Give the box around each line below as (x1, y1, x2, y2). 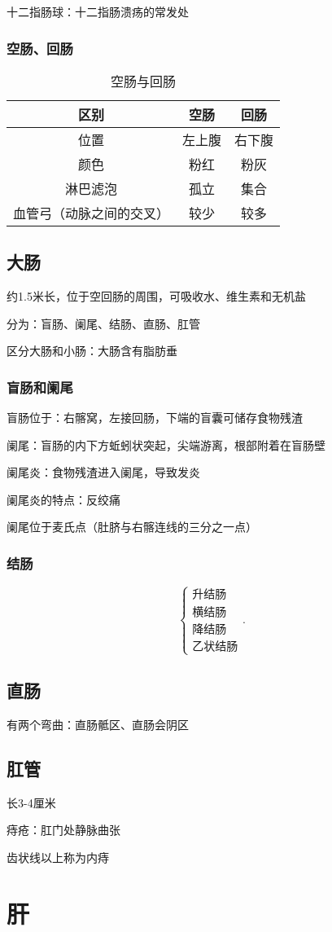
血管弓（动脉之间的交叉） (13, 203, 170, 222)
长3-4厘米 (7, 794, 56, 811)
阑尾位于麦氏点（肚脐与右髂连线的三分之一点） (7, 518, 257, 535)
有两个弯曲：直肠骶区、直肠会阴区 (7, 716, 189, 733)
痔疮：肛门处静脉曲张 (7, 821, 120, 838)
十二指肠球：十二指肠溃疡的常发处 (7, 3, 189, 20)
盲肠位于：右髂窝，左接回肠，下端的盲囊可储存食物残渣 (7, 409, 303, 426)
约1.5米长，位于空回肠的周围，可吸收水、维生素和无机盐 (7, 288, 306, 305)
